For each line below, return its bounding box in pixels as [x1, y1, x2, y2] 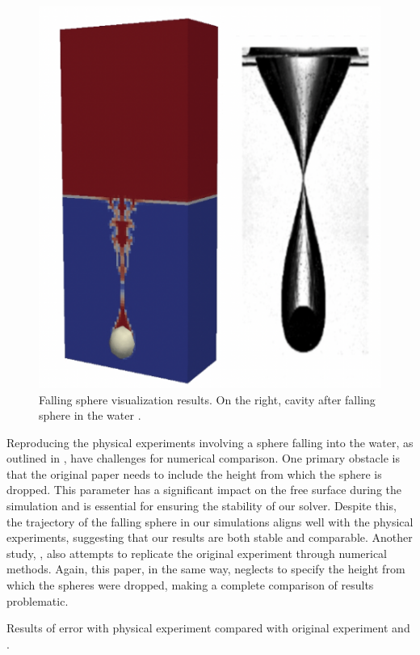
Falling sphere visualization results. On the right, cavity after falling [39, 391, 376, 408]
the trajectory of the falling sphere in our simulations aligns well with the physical [6, 513, 414, 530]
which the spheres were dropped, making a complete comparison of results [6, 577, 374, 594]
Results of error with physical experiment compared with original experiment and [6, 619, 410, 636]
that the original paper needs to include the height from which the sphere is [6, 465, 382, 482]
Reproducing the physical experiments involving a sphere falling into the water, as [6, 433, 414, 450]
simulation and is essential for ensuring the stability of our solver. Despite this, [6, 497, 397, 514]
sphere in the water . [39, 407, 141, 424]
